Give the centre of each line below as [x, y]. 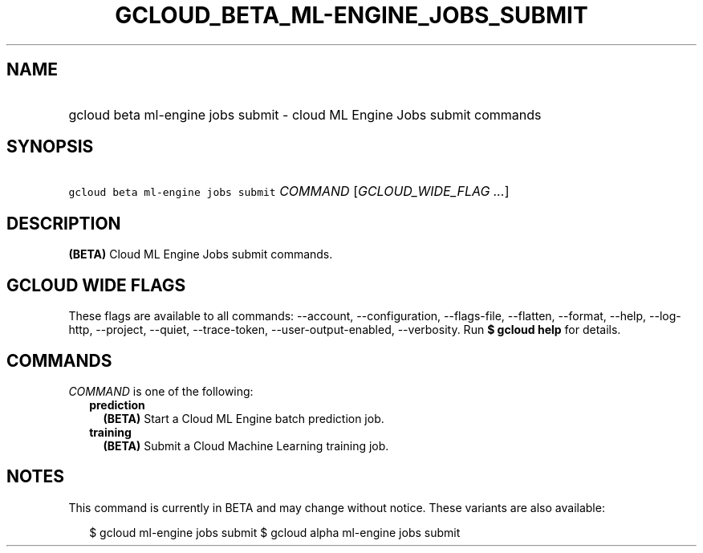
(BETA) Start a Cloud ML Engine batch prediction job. [244, 418]
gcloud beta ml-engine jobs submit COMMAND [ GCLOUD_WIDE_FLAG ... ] [289, 191]
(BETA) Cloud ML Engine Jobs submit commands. [201, 254]
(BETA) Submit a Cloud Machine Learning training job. [246, 445]
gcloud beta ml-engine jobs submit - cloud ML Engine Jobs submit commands [305, 114]
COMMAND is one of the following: [161, 391]
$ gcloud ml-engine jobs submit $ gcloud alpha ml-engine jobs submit [275, 532]
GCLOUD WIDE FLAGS [96, 285]
